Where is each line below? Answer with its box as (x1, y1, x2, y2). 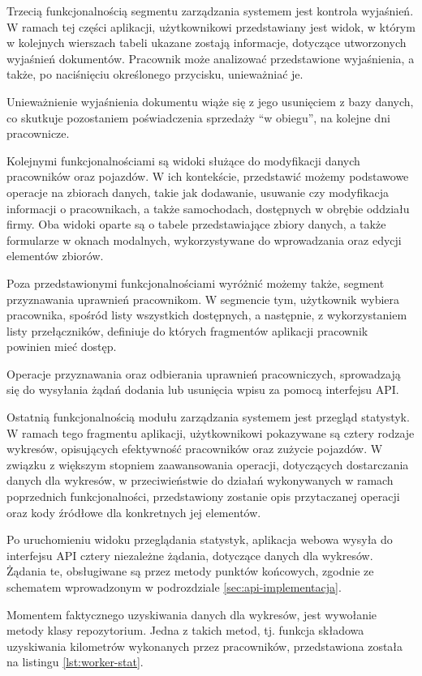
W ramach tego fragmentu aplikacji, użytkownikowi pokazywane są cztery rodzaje (6, 424, 415, 441)
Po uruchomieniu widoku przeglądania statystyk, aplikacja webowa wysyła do (6, 531, 393, 548)
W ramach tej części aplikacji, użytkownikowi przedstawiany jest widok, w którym (6, 18, 416, 35)
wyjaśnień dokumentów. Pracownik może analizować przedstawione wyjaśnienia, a (6, 49, 415, 66)
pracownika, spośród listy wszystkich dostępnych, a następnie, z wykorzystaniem (6, 306, 407, 323)
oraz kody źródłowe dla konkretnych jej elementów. (6, 503, 261, 520)
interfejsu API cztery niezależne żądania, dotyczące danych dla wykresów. (6, 546, 373, 563)
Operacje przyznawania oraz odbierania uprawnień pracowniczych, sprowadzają (6, 365, 401, 382)
